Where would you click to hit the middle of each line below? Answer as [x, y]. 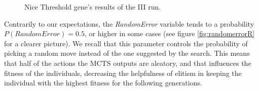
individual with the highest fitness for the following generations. [103, 83]
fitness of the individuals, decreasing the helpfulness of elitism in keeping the [123, 73]
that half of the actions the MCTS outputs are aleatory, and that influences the [128, 63]
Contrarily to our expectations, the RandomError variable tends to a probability [129, 23]
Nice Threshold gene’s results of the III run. [93, 7]
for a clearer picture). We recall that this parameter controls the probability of [126, 43]
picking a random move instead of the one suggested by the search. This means [127, 53]
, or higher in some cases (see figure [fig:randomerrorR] [170, 33]
